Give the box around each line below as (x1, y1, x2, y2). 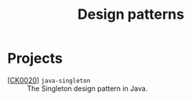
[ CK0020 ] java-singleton (7, 75, 91, 85)
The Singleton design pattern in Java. (27, 84, 148, 93)
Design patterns (77, 5, 185, 23)
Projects (7, 49, 63, 67)
